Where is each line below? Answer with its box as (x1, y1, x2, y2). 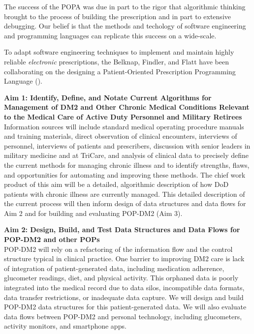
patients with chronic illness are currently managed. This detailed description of (4, 188, 245, 199)
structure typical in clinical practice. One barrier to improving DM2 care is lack (4, 253, 245, 264)
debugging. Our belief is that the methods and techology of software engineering (4, 21, 246, 31)
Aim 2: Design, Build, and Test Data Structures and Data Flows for (4, 224, 240, 235)
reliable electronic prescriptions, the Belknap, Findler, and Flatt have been (4, 56, 229, 66)
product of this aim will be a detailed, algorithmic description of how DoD (4, 179, 229, 189)
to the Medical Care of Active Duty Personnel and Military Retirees (4, 111, 242, 121)
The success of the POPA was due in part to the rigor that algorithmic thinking (4, 1, 246, 11)
